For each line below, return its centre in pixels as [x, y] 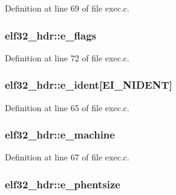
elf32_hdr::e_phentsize [63, 184]
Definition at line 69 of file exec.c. [67, 8]
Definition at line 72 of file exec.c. [67, 57]
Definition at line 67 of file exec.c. [67, 157]
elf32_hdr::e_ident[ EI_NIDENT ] [89, 85]
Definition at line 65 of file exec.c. [67, 107]
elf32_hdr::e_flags [51, 35]
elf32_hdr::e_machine [60, 135]
